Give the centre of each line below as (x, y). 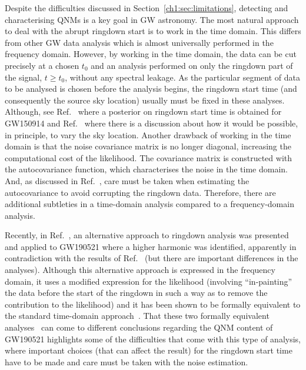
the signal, (24, 77)
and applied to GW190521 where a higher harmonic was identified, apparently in (151, 246)
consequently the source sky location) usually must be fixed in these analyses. (145, 100)
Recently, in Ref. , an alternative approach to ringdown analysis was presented (147, 235)
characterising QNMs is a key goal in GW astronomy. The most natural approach (152, 19)
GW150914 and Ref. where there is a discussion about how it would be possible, (152, 123)
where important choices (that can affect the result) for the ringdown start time (149, 350)
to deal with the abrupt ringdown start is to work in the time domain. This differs (153, 31)
